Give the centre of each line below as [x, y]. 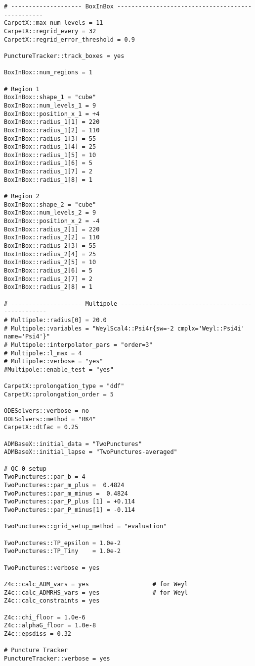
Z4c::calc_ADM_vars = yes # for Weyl [96, 584]
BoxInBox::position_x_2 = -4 [52, 221]
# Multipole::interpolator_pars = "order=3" [78, 345]
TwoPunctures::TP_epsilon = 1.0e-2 [63, 543]
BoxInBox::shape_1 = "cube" [50, 97]
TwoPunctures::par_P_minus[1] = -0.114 [69, 510]
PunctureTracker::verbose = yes [57, 658]
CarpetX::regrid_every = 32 [50, 31]
